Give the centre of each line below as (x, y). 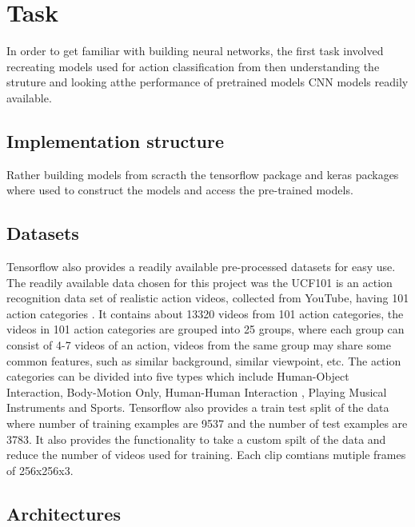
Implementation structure (115, 140)
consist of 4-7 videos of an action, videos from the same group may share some (199, 345)
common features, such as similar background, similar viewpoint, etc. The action (204, 360)
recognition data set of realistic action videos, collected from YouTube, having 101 (208, 298)
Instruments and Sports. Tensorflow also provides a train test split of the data (198, 407)
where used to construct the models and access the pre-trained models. (180, 190)
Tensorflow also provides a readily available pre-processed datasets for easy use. (201, 267)
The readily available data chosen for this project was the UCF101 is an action (200, 282)
